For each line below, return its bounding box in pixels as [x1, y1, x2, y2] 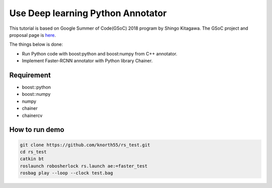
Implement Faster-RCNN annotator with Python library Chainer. [22, 58, 153, 64]
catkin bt [20, 156, 44, 162]
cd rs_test [20, 149, 47, 155]
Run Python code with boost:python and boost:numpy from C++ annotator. [22, 50, 177, 56]
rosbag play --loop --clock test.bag [20, 170, 113, 176]
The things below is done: [9, 41, 63, 47]
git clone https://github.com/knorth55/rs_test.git [20, 142, 151, 148]
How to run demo [9, 126, 64, 134]
